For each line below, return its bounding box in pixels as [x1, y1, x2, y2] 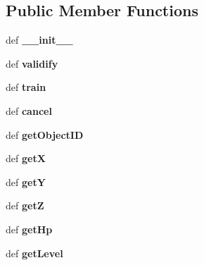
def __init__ [6, 32, 73, 47]
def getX [6, 151, 46, 166]
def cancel [6, 103, 52, 118]
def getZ [6, 198, 44, 213]
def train [6, 80, 46, 94]
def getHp [6, 221, 53, 236]
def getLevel [6, 245, 63, 260]
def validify [6, 56, 58, 70]
